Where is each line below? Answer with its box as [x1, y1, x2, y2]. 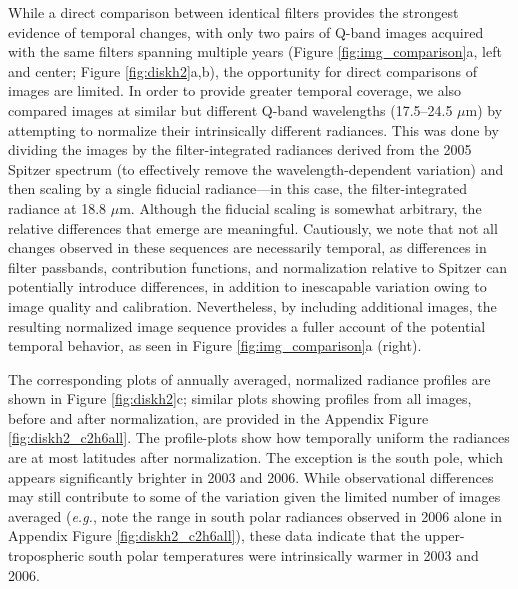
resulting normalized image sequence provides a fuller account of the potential [8, 315, 486, 336]
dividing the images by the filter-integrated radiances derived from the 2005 [8, 139, 472, 160]
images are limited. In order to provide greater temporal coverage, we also [8, 80, 462, 101]
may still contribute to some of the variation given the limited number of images [8, 486, 501, 507]
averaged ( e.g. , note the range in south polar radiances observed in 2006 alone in [8, 505, 503, 526]
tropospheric [8, 545, 85, 566]
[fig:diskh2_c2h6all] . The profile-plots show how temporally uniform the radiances [8, 427, 510, 448]
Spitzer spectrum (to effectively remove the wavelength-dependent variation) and [8, 158, 504, 179]
